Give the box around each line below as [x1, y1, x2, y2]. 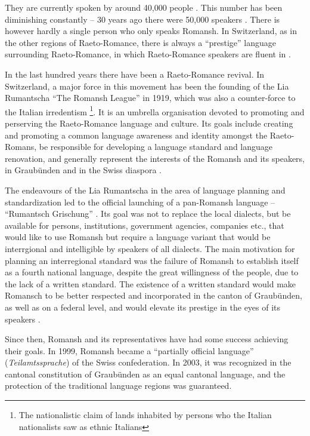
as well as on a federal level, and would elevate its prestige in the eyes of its [5, 300, 281, 313]
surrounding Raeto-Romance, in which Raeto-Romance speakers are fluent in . [5, 48, 291, 60]
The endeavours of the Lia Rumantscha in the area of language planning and [5, 183, 286, 196]
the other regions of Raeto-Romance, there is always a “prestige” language [5, 36, 277, 48]
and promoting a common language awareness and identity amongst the [5, 128, 268, 141]
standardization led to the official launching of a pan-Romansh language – [5, 195, 275, 208]
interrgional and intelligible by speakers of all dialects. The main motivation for [5, 242, 295, 254]
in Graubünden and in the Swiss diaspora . [5, 164, 162, 176]
